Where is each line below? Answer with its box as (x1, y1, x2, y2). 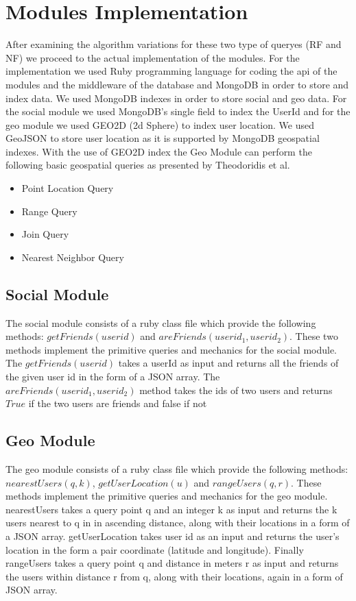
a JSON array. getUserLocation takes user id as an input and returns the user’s (5, 528, 340, 543)
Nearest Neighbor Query (21, 249, 124, 264)
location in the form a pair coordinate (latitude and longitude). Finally (5, 542, 304, 556)
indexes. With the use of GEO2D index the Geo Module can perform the (5, 144, 312, 158)
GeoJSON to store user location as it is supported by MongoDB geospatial (5, 131, 320, 145)
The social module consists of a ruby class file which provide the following (5, 315, 316, 330)
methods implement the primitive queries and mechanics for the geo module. (5, 489, 328, 503)
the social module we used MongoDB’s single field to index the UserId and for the (5, 104, 351, 119)
